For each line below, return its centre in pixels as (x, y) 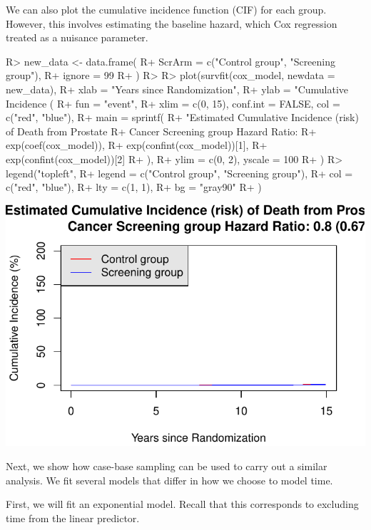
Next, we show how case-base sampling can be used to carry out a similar (167, 466)
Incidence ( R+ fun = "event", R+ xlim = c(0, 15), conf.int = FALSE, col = (173, 103)
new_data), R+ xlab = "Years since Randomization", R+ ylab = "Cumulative (177, 89)
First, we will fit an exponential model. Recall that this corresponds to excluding (182, 504)
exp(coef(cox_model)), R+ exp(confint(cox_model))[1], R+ (137, 145)
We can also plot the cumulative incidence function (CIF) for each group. (166, 9)
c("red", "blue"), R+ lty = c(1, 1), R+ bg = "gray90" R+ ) (134, 187)
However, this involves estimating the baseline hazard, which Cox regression (172, 23)
